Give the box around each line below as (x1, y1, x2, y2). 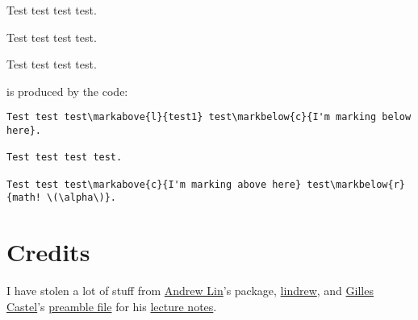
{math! (6, 192, 41, 204)
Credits (6, 235, 90, 268)
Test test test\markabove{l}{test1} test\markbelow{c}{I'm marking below (6, 111, 412, 123)
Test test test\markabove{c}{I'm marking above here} (6, 178, 302, 190)
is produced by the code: (6, 82, 128, 99)
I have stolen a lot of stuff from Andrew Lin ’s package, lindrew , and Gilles (6, 282, 374, 299)
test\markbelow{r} (307, 178, 405, 190)
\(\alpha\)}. (47, 192, 117, 204)
